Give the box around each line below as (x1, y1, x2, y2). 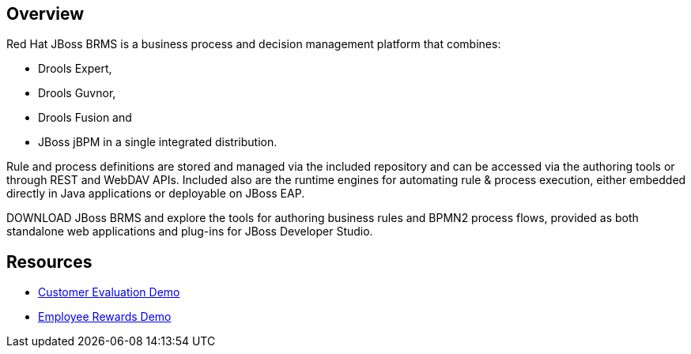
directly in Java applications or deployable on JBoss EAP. (6, 186, 305, 201)
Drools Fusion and (38, 111, 132, 125)
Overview (6, 4, 85, 24)
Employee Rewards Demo (38, 310, 172, 324)
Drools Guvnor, (38, 86, 116, 100)
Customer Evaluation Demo (38, 285, 180, 299)
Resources (6, 251, 93, 272)
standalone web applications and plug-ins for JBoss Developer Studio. (6, 224, 373, 239)
